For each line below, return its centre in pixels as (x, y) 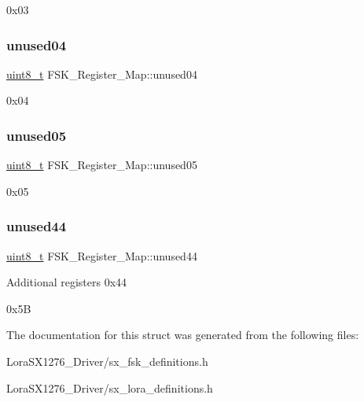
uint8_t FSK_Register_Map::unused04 (102, 74)
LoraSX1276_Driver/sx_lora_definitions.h (110, 387)
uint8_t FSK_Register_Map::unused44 (102, 255)
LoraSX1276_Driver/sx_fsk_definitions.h (107, 361)
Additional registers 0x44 (67, 282)
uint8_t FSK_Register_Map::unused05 (102, 165)
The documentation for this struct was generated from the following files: (183, 335)
